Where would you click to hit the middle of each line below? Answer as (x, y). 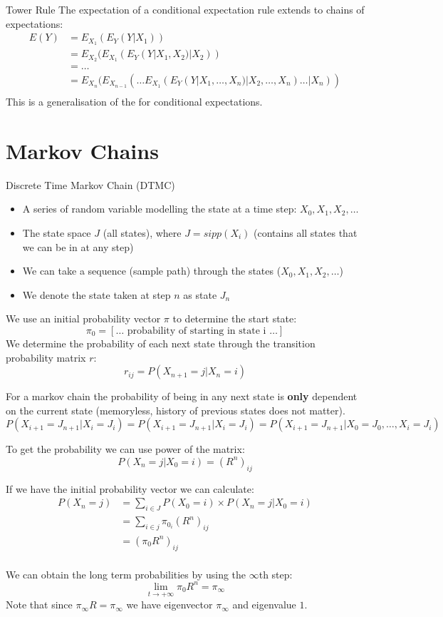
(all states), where (142, 232)
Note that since (39, 605)
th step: (276, 574)
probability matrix (46, 357)
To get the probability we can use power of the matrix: (125, 449)
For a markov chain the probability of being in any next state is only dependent (182, 396)
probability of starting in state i (197, 331)
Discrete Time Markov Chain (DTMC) (90, 184)
